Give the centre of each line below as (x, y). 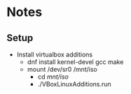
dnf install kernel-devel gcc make (75, 62)
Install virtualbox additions (54, 54)
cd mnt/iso (53, 77)
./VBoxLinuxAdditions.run (74, 84)
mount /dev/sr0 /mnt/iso (62, 69)
